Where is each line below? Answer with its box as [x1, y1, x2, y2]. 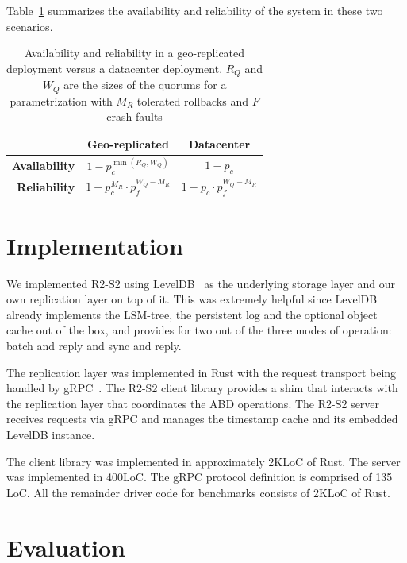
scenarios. [6, 17, 53, 34]
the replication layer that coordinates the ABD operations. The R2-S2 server [6, 395, 380, 411]
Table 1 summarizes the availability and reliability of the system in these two [6, 2, 383, 18]
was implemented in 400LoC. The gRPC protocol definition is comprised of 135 [6, 469, 393, 485]
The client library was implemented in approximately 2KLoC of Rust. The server [6, 453, 401, 469]
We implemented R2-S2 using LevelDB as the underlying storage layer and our [6, 275, 395, 291]
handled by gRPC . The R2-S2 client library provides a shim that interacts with [6, 380, 398, 396]
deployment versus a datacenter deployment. [6, 60, 223, 76]
